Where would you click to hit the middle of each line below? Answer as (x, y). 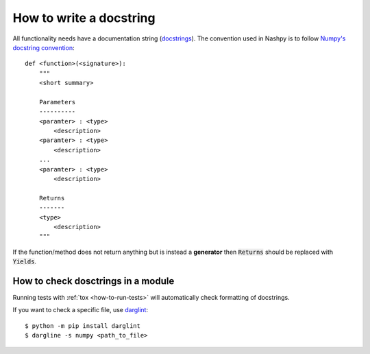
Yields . (25, 261)
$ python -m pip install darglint (83, 326)
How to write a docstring (84, 18)
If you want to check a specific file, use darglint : (81, 310)
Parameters (57, 102)
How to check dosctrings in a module (94, 281)
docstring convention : (44, 47)
